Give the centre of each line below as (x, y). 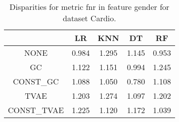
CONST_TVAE (36, 110)
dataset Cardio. (89, 18)
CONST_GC (36, 81)
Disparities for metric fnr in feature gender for (89, 7)
